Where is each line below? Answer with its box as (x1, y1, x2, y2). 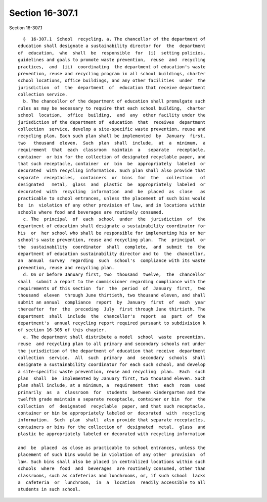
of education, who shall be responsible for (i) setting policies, (18, 50, 206, 55)
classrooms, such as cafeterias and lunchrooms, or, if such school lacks (18, 473, 206, 478)
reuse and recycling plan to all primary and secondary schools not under (18, 341, 206, 347)
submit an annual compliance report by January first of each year (18, 300, 206, 305)
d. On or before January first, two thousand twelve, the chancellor (23, 272, 206, 277)
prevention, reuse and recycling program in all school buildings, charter (18, 71, 206, 76)
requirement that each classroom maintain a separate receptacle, (18, 147, 206, 153)
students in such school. (18, 487, 81, 492)
